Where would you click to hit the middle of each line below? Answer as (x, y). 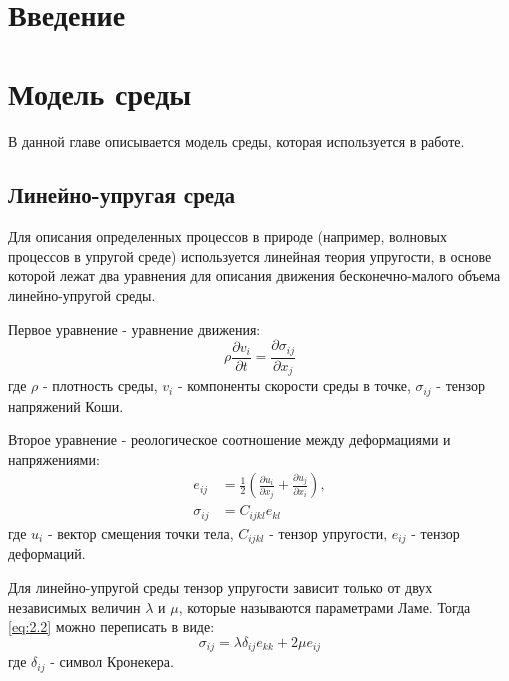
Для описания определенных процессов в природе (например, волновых (227, 236)
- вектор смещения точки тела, (140, 532)
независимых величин (74, 606)
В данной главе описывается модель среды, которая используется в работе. (236, 140)
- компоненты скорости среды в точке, (294, 385)
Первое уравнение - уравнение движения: (134, 328)
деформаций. (47, 553)
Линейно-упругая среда (122, 194)
